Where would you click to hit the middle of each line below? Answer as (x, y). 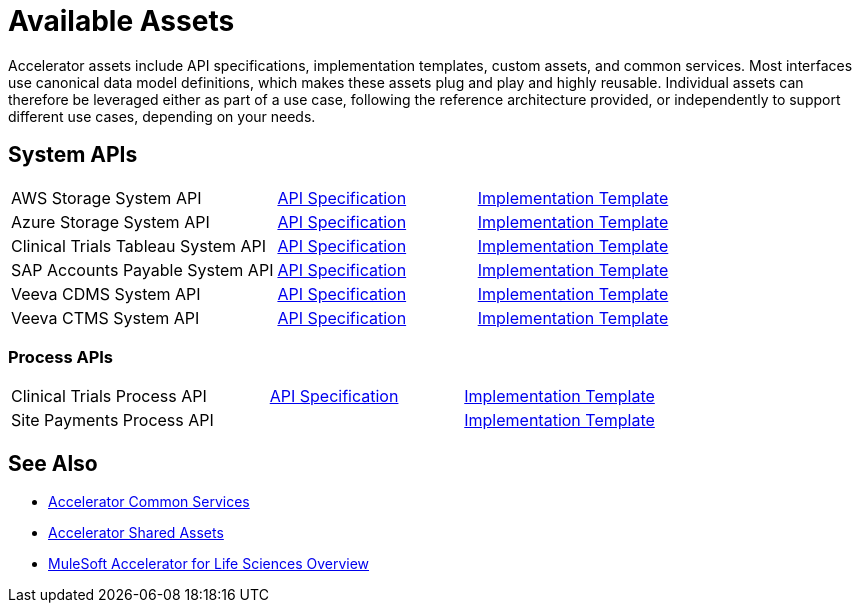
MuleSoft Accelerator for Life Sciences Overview (209, 564)
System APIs (73, 155)
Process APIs (61, 356)
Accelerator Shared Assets (136, 533)
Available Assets (121, 21)
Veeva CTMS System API (105, 317)
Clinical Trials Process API (109, 396)
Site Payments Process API (112, 420)
